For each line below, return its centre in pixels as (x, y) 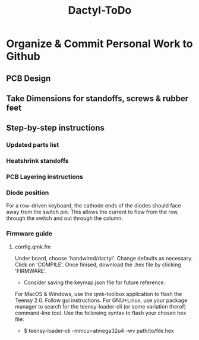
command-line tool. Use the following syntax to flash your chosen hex (100, 313)
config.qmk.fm (33, 247)
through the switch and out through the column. (65, 218)
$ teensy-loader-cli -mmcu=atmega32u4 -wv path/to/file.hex (99, 330)
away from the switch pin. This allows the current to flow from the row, (93, 212)
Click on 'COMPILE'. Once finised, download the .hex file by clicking (98, 265)
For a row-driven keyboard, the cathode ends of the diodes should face (94, 206)
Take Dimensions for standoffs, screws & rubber (97, 98)
